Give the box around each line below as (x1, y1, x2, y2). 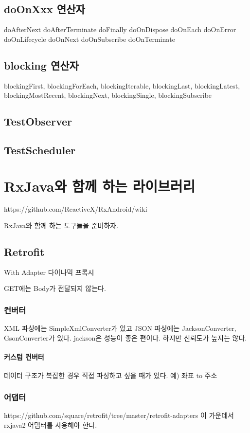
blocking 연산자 (4, 57, 79, 72)
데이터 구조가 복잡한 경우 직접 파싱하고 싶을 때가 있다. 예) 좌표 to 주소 (4, 370, 217, 380)
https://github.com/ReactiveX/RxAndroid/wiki (4, 204, 147, 214)
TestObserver (4, 114, 72, 129)
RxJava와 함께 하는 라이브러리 (4, 176, 196, 196)
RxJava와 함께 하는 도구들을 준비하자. (4, 220, 119, 231)
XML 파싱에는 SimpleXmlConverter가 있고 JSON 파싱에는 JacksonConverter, (4, 323, 236, 333)
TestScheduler (4, 142, 76, 157)
